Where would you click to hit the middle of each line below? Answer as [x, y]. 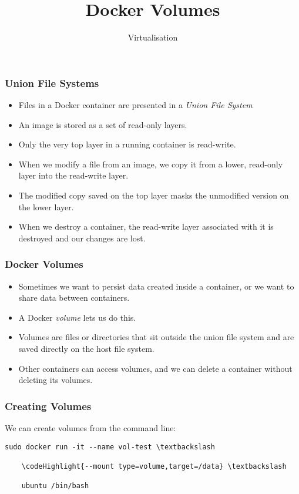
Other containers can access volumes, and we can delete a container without [155, 368]
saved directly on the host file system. [86, 348]
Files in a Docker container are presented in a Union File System [135, 105]
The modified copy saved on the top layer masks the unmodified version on [154, 195]
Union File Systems [52, 83]
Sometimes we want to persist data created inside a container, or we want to [156, 286]
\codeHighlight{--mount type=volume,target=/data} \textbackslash [154, 466]
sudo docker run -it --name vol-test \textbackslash [110, 447]
